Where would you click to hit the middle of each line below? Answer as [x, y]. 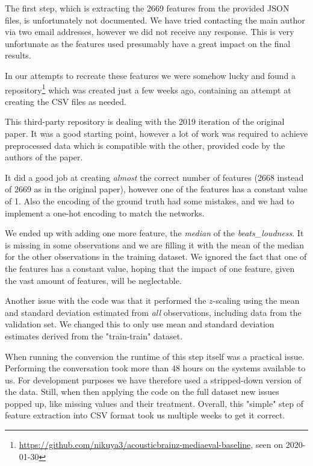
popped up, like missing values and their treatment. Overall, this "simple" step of [154, 403]
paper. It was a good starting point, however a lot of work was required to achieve [156, 133]
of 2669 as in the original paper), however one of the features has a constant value [156, 189]
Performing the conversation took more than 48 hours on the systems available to [155, 368]
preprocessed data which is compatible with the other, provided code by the [145, 145]
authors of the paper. [44, 157]
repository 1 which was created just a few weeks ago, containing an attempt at [148, 89]
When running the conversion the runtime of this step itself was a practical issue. [155, 356]
